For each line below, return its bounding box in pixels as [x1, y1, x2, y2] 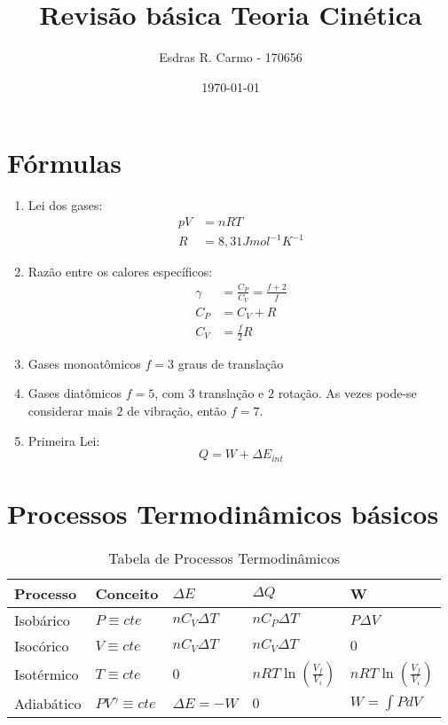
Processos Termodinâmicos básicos [7, 495, 439, 531]
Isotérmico [14, 664, 79, 685]
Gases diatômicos [28, 384, 122, 402]
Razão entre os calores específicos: [28, 262, 213, 281]
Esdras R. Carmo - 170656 [159, 48, 303, 66]
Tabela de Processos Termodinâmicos [108, 547, 340, 568]
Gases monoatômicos [28, 354, 141, 372]
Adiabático [14, 692, 82, 713]
